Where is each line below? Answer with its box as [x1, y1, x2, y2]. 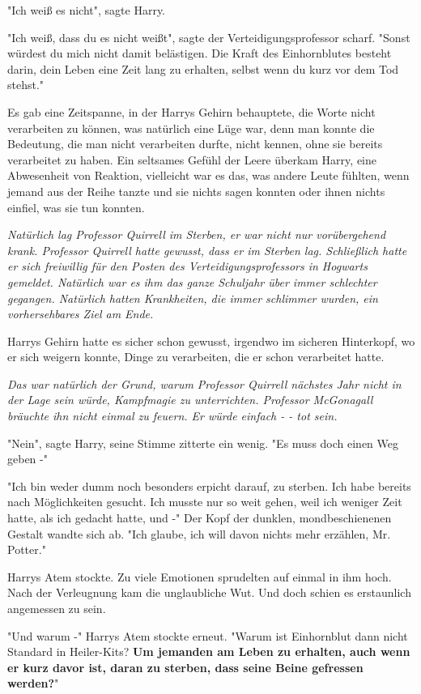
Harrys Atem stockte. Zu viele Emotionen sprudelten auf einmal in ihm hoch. [7, 568, 392, 585]
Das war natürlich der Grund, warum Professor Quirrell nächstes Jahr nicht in [7, 375, 402, 392]
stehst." [7, 76, 45, 93]
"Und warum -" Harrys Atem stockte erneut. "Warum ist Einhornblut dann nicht [7, 627, 408, 644]
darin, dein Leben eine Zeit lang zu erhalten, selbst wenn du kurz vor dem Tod [7, 60, 399, 77]
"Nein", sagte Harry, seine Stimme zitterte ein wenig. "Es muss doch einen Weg [7, 434, 399, 451]
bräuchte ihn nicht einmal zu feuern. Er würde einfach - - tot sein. [7, 407, 338, 424]
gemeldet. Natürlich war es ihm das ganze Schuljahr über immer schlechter [7, 273, 377, 290]
